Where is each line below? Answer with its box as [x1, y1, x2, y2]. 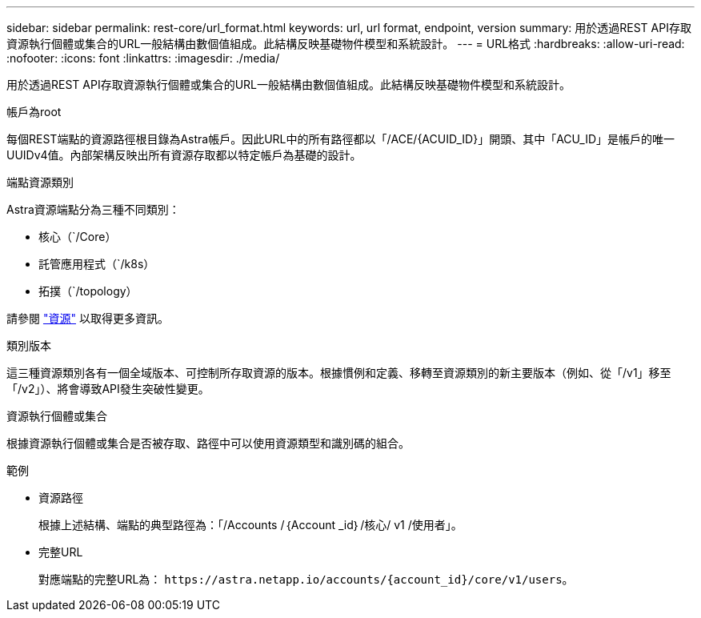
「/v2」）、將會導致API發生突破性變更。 [6, 382, 210, 395]
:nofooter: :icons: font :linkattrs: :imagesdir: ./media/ [6, 51, 280, 65]
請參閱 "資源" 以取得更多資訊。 [6, 311, 169, 325]
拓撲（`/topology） [38, 284, 138, 298]
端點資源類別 [6, 175, 74, 189]
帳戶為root [6, 105, 62, 118]
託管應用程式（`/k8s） [38, 257, 155, 271]
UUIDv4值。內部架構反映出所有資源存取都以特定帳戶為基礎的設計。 [6, 148, 362, 162]
